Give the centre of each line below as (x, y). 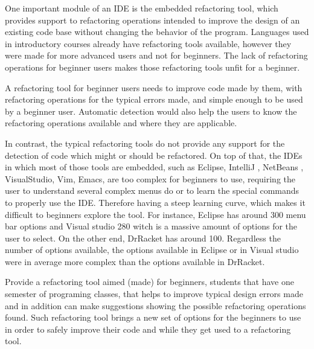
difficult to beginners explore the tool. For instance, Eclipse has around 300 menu (155, 214)
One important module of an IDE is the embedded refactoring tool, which (142, 8)
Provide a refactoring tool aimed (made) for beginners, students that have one (149, 282)
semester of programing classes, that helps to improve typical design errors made (154, 294)
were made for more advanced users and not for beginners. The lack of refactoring (156, 55)
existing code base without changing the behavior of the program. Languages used (157, 32)
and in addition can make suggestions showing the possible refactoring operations (155, 305)
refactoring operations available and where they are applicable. (121, 123)
